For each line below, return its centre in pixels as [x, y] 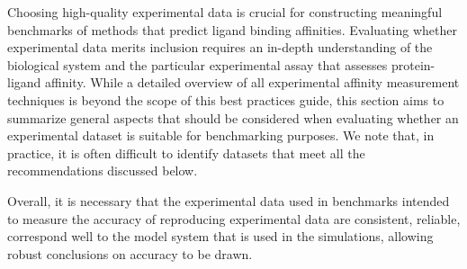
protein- [413, 64]
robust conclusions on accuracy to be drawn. [130, 253]
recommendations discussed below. [103, 170]
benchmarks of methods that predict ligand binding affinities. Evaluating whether [232, 29]
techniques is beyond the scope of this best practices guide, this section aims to [226, 99]
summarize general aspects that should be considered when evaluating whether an [233, 117]
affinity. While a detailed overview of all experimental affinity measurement [252, 82]
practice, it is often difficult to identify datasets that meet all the [186, 152]
